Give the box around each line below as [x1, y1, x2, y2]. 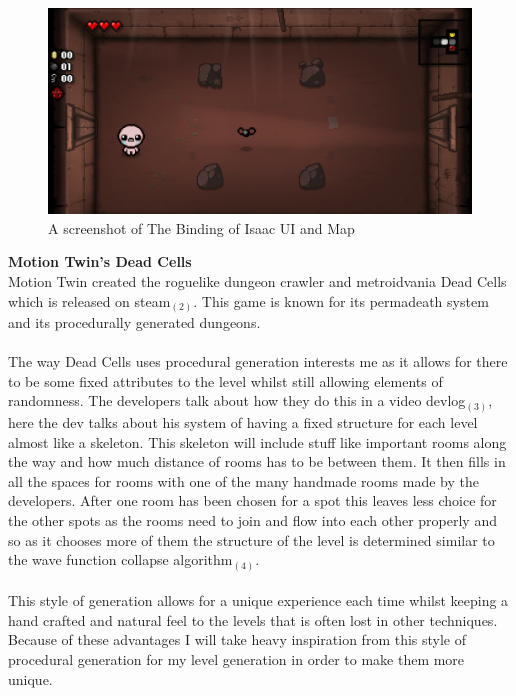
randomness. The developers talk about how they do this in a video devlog [8, 390, 466, 411]
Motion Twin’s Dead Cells [8, 251, 192, 272]
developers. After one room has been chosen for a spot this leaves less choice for [8, 490, 497, 511]
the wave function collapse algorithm [8, 549, 233, 570]
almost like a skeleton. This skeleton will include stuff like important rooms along [8, 431, 507, 452]
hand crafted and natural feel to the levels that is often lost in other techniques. [8, 609, 498, 630]
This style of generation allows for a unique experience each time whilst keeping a [8, 590, 509, 611]
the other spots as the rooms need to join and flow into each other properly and [8, 509, 497, 530]
